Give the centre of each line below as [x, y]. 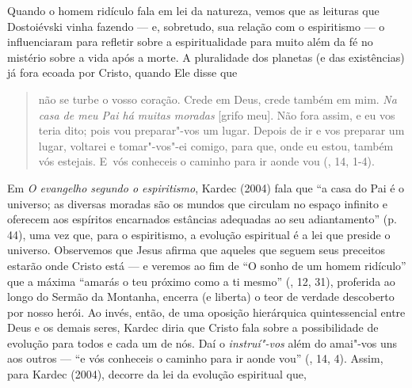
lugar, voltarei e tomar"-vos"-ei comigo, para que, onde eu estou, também [216, 145]
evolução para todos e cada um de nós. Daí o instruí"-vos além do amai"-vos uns [202, 342]
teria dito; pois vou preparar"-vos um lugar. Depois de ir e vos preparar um [221, 130]
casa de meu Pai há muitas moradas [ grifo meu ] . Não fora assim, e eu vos [217, 114]
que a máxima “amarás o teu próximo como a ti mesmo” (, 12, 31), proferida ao [201, 281]
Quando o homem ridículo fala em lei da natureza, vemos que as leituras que [193, 10]
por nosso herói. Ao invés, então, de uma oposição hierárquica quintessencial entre [206, 312]
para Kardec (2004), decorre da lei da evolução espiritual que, [157, 374]
